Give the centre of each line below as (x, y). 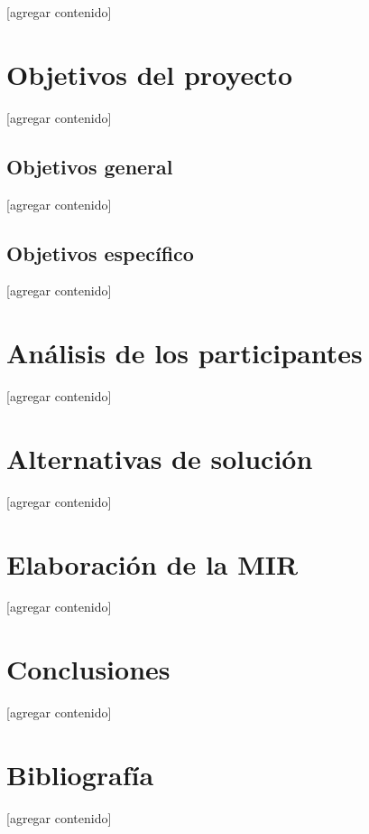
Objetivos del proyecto (150, 74)
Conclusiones (88, 669)
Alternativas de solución (160, 458)
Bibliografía (80, 774)
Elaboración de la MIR (152, 563)
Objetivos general (90, 166)
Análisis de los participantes (184, 353)
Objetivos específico (100, 253)
